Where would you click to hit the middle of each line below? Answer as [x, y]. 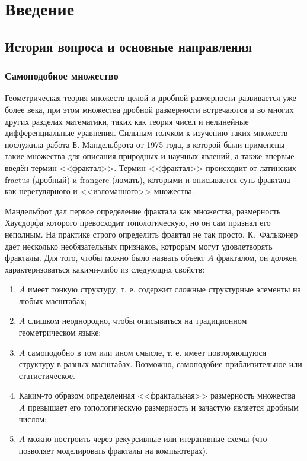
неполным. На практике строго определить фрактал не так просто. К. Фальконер [151, 234]
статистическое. [47, 375]
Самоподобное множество [62, 76]
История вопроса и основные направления [129, 46]
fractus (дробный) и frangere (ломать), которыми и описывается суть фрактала [148, 179]
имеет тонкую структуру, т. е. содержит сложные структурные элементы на [164, 289]
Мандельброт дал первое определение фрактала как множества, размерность [143, 211]
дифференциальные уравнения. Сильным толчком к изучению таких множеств [146, 133]
